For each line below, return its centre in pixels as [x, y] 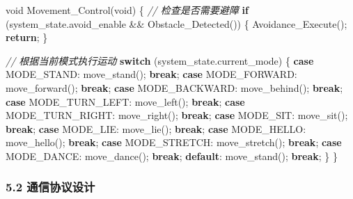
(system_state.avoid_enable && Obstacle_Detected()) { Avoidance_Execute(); [176, 23]
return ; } [27, 37]
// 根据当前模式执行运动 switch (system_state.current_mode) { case [160, 60]
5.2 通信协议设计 [50, 187]
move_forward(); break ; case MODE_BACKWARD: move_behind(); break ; [174, 87]
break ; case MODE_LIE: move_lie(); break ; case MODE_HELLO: [156, 128]
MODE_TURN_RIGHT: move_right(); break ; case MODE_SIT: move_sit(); [177, 115]
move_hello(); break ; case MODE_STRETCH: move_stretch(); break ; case [174, 142]
